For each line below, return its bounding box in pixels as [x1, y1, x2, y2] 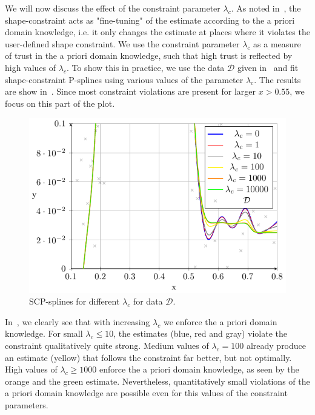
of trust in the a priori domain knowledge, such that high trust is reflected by [5, 49, 293, 62]
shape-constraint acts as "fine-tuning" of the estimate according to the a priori [5, 13, 295, 26]
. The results [254, 73, 301, 86]
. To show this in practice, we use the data [66, 61, 225, 73]
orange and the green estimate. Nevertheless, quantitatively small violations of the [5, 374, 310, 387]
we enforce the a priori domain [163, 315, 277, 328]
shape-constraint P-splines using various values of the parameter [5, 73, 244, 86]
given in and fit [237, 61, 299, 73]
